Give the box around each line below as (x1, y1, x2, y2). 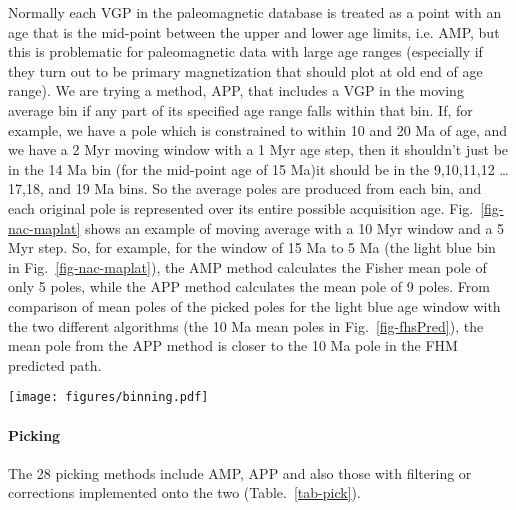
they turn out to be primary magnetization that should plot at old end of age (8, 60, 483, 81)
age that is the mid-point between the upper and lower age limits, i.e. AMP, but (8, 21, 500, 42)
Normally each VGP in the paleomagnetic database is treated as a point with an (8, 2, 502, 22)
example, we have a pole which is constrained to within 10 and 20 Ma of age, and (8, 119, 508, 140)
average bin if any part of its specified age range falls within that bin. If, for (8, 99, 473, 120)
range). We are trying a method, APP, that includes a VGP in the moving (8, 80, 464, 101)
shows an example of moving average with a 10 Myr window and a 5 (85, 217, 505, 238)
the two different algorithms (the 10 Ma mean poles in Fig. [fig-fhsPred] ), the (8, 315, 484, 336)
